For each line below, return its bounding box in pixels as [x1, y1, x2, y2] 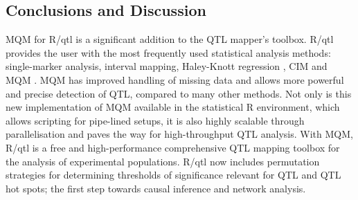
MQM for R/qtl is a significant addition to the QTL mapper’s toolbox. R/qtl [6, 32, 334, 46]
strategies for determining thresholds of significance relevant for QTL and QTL [6, 167, 341, 182]
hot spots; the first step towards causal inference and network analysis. [6, 181, 306, 195]
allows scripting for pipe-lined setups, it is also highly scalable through [6, 113, 305, 127]
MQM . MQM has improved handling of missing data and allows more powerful [6, 72, 344, 87]
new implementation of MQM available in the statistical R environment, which [6, 100, 340, 114]
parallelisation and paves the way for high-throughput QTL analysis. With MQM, [6, 127, 353, 141]
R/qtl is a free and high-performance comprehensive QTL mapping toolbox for [6, 140, 340, 154]
